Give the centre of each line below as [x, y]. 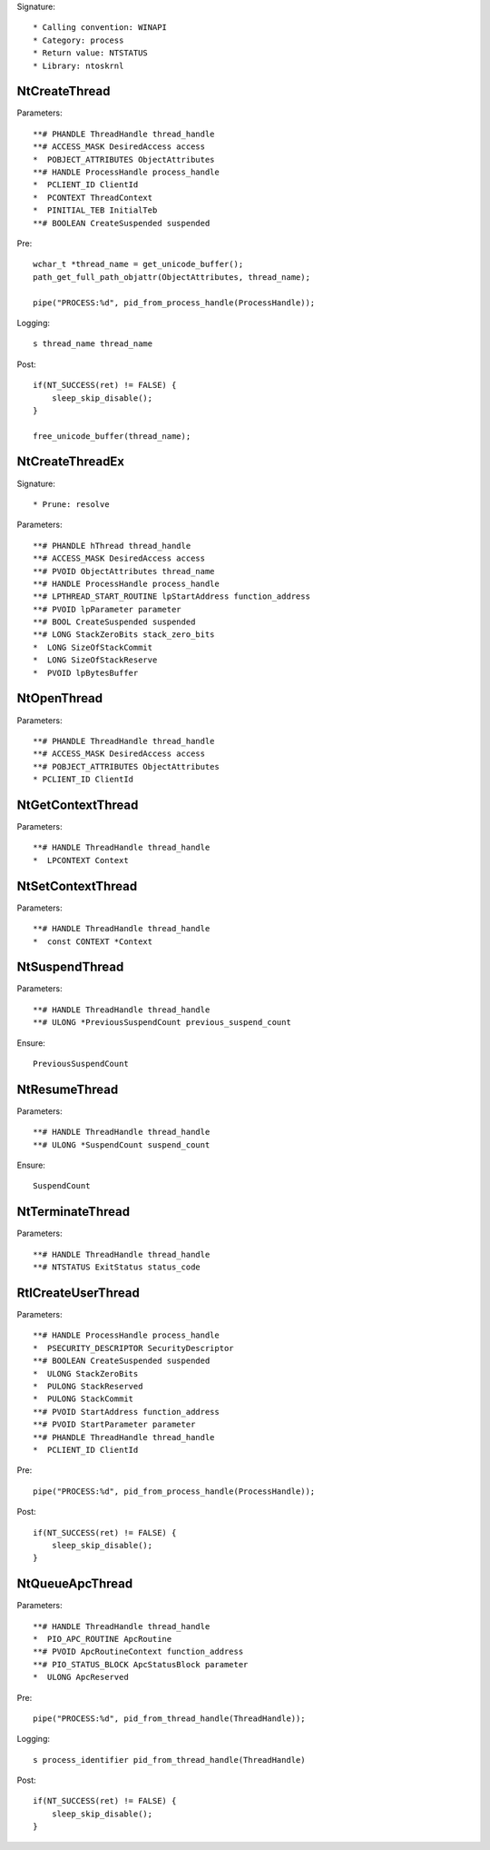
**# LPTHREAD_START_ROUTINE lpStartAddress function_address [171, 597]
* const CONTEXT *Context [93, 941]
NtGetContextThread [78, 805]
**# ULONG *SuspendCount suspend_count [122, 1144]
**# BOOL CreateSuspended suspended [114, 622]
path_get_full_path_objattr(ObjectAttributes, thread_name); [171, 277]
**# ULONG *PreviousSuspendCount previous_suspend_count [162, 1023]
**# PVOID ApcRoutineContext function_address [138, 1652]
